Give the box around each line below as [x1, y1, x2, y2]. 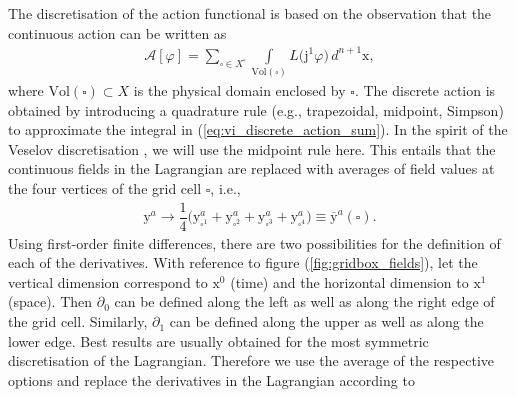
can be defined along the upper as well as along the [169, 311, 484, 332]
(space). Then [8, 291, 93, 312]
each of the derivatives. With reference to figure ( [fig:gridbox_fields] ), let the [8, 252, 478, 273]
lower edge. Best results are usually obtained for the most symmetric [8, 330, 429, 351]
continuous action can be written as [8, 22, 227, 43]
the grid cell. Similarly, [8, 311, 148, 332]
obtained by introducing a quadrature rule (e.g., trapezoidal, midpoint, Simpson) [8, 99, 504, 120]
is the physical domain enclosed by [133, 80, 346, 101]
